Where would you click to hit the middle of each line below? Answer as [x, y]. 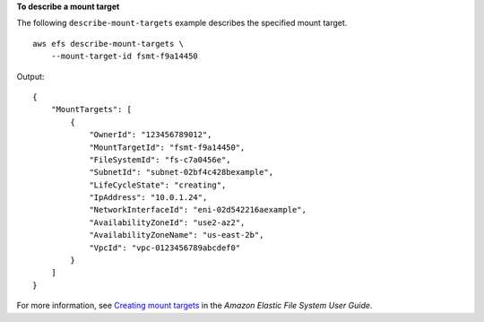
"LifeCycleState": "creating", [158, 185]
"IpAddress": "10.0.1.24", [148, 198]
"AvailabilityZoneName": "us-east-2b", [177, 235]
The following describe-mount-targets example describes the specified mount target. [182, 23]
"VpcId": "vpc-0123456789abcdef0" [165, 248]
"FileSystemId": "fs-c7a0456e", [160, 160]
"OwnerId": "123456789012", [151, 135]
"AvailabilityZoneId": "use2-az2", [167, 222]
